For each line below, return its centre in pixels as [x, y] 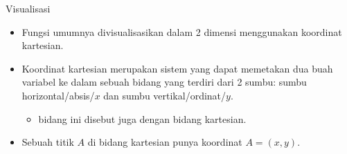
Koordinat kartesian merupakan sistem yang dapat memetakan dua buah [177, 68]
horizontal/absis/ [58, 95]
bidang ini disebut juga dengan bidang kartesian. [142, 118]
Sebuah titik [48, 142]
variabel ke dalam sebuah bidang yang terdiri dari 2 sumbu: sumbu [164, 82]
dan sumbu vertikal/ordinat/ [165, 95]
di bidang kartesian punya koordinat [165, 142]
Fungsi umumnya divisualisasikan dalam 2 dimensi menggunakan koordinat [182, 31]
